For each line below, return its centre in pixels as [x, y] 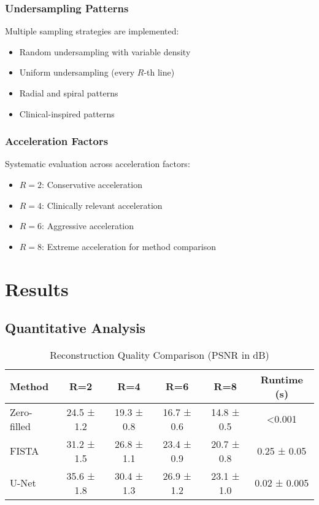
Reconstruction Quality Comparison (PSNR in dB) [159, 354]
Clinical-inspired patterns [67, 113]
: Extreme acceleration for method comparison [129, 246]
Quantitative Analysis [75, 328]
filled [20, 426]
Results [37, 288]
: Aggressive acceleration [88, 226]
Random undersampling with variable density [105, 51]
